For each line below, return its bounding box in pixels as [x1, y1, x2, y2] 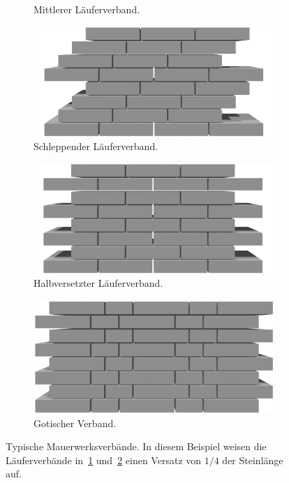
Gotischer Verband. [34, 415, 117, 430]
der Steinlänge [222, 452, 283, 467]
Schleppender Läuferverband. [34, 139, 158, 154]
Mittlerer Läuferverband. [34, 2, 140, 16]
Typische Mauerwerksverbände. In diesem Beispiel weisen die [6, 439, 267, 454]
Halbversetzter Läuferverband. [34, 276, 163, 290]
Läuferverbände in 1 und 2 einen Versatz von [6, 452, 202, 467]
